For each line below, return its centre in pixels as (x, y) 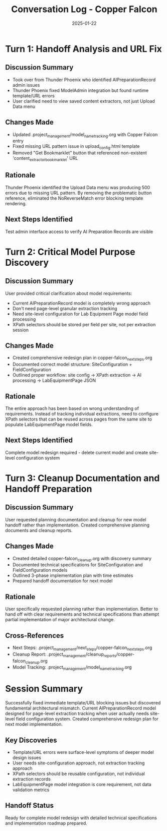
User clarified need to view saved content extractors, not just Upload (84, 101)
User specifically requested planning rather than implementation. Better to (82, 609)
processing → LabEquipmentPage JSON (54, 380)
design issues (27, 757)
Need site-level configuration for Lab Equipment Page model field (80, 314)
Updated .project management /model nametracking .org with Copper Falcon (85, 135)
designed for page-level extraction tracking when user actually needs (77, 714)
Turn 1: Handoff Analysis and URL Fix (83, 49)
